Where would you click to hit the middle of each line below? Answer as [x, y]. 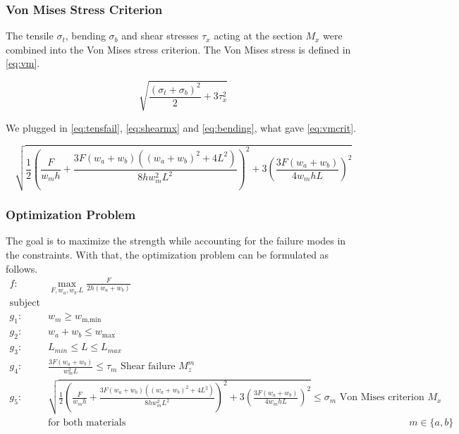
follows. [22, 268]
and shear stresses [160, 36]
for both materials [87, 423]
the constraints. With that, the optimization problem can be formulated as [167, 255]
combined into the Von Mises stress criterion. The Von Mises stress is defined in [178, 49]
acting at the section [258, 36]
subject [25, 303]
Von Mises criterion [382, 398]
